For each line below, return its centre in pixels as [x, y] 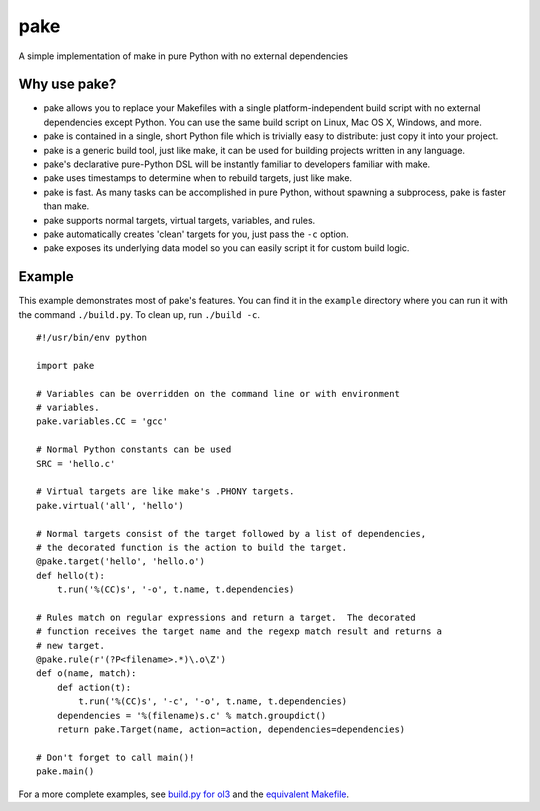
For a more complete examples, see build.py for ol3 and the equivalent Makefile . [184, 794]
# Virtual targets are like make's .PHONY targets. [165, 491]
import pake [65, 365]
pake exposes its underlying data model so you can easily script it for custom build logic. [226, 248]
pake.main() [65, 771]
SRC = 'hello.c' [76, 463]
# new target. [70, 645]
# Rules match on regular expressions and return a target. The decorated [226, 617]
